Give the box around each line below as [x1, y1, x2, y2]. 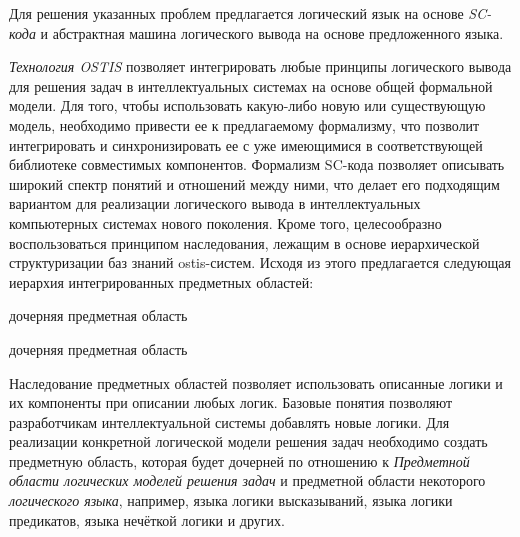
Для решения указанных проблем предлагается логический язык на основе [9, 3, 464, 23]
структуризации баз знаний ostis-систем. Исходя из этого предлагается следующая [9, 252, 511, 273]
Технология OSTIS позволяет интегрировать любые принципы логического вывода [9, 56, 512, 77]
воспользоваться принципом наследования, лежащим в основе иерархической [9, 232, 480, 253]
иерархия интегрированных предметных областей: [9, 271, 314, 292]
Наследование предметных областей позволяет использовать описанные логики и [9, 372, 503, 393]
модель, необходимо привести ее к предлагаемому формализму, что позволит [9, 114, 480, 135]
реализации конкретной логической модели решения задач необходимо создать [9, 431, 488, 452]
